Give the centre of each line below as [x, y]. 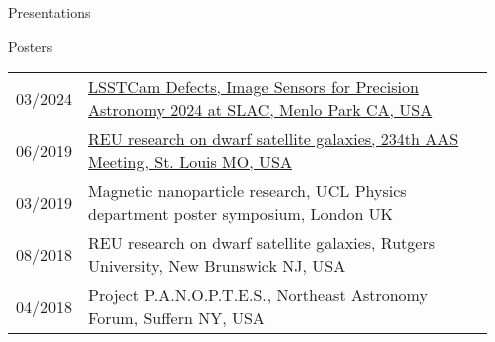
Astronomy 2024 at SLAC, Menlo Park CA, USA [260, 110]
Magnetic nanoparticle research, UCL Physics [247, 191]
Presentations [49, 12]
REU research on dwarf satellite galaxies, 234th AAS [273, 139]
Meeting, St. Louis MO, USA [190, 162]
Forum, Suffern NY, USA [176, 318]
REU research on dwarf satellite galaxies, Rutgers [261, 243]
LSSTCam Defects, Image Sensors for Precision [253, 87]
